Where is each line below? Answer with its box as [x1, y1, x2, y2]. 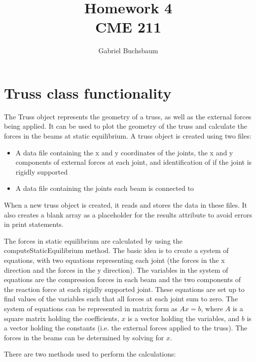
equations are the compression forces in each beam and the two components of [4, 274, 241, 285]
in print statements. [4, 219, 64, 229]
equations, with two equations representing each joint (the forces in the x [4, 254, 225, 265]
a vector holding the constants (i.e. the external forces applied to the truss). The [4, 323, 248, 333]
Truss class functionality [4, 82, 172, 103]
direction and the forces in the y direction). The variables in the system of [4, 264, 228, 275]
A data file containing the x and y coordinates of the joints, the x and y [15, 147, 233, 157]
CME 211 [95, 17, 162, 37]
